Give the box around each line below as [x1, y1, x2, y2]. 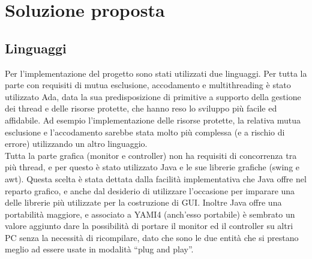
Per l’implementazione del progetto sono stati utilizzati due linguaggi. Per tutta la [5, 67, 307, 79]
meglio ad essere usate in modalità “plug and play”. [5, 243, 194, 255]
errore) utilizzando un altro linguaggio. [5, 137, 148, 150]
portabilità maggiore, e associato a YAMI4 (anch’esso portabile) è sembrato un [5, 207, 295, 220]
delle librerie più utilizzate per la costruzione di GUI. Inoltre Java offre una [5, 196, 282, 209]
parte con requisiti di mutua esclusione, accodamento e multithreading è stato [5, 79, 291, 91]
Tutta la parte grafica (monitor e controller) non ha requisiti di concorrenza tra [5, 149, 297, 161]
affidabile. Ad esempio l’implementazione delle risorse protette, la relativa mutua [5, 113, 301, 126]
